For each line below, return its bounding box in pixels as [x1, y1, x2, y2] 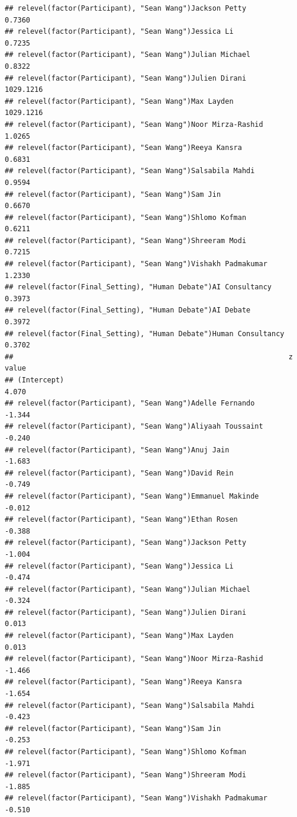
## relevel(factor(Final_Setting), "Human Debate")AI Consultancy [5, 283, 272, 292]
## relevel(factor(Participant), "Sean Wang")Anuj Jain [5, 445, 230, 454]
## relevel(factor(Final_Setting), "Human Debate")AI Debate [5, 306, 251, 315]
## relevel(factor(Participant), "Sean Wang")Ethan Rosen [5, 515, 238, 524]
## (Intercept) [5, 376, 64, 384]
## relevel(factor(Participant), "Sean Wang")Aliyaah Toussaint [5, 422, 263, 431]
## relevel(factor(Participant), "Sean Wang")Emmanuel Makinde [5, 492, 259, 500]
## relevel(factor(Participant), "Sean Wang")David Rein [5, 468, 234, 477]
